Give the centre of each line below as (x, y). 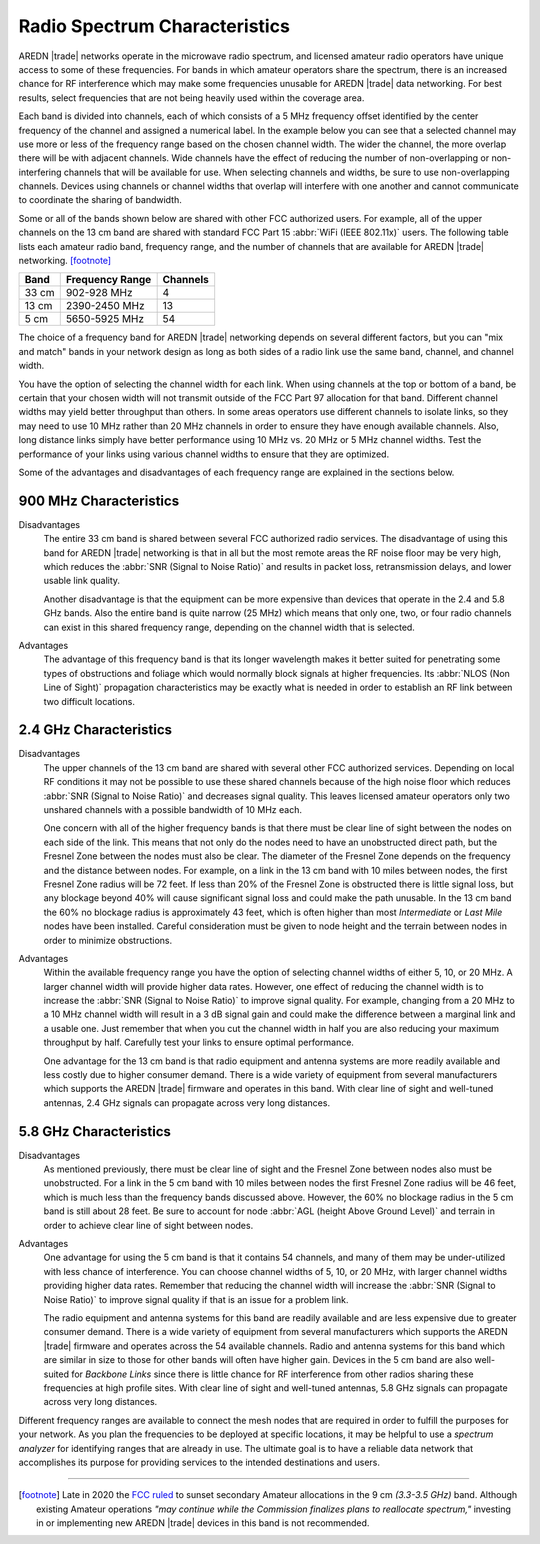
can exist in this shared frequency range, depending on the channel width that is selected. (229, 627)
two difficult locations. (89, 701)
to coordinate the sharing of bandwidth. (100, 200)
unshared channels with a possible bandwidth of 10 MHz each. (172, 809)
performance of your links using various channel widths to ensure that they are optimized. (204, 454)
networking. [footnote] (65, 261)
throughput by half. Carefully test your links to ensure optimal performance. (199, 1042)
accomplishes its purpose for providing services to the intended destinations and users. (199, 1462)
